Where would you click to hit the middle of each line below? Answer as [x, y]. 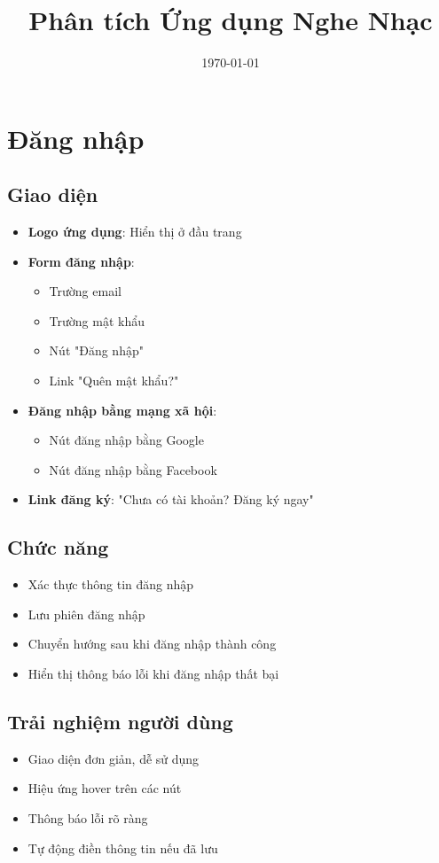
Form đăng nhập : [81, 261]
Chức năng [58, 547]
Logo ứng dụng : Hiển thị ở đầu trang [135, 232]
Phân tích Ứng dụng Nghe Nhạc [231, 20]
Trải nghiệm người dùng [120, 722]
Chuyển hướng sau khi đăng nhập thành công [152, 644]
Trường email [85, 291]
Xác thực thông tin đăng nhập [111, 584]
